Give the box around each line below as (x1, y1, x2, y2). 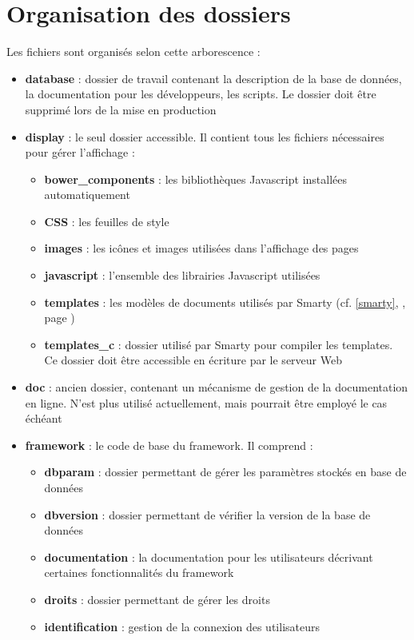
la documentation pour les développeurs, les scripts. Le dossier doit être (25, 85, 376, 102)
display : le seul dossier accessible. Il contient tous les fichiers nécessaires (25, 128, 384, 145)
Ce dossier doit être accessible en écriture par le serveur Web (44, 352, 342, 368)
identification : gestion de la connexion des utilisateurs (44, 618, 320, 634)
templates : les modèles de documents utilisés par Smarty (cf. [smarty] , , (44, 293, 406, 310)
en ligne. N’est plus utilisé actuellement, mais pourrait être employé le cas (25, 394, 388, 411)
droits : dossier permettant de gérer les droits (44, 590, 270, 607)
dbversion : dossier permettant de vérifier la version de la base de (44, 506, 371, 523)
